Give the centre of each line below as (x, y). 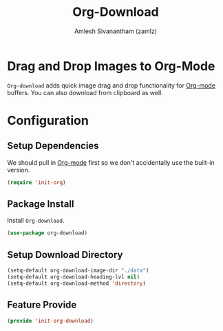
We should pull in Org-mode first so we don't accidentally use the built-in (111, 162)
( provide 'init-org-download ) (51, 321)
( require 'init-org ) (37, 182)
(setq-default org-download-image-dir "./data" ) (78, 271)
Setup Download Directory (65, 255)
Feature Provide (42, 305)
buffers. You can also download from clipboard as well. (85, 92)
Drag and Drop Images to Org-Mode (111, 66)
